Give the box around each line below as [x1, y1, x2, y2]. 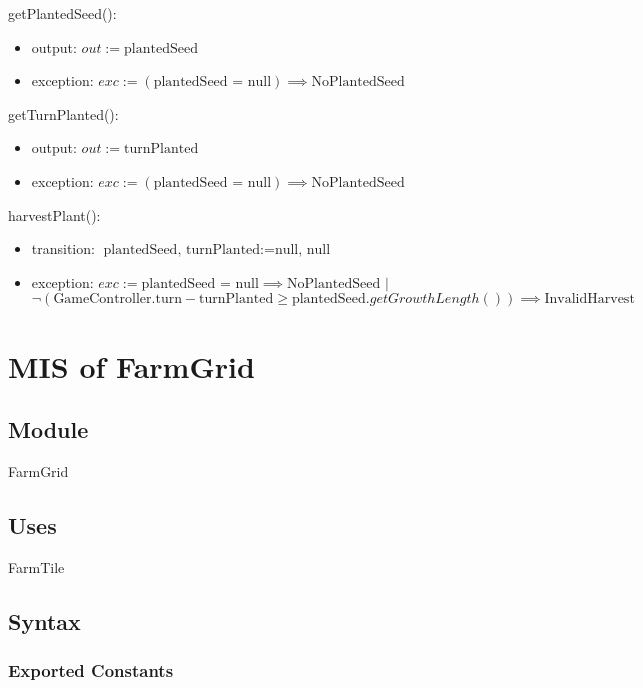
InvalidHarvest [544, 292, 635, 307]
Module [8, 414, 89, 445]
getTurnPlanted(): [8, 103, 119, 124]
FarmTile [8, 556, 65, 577]
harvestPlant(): [8, 204, 101, 225]
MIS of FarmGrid [8, 345, 255, 386]
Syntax [8, 605, 81, 636]
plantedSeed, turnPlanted [103, 243, 261, 258]
